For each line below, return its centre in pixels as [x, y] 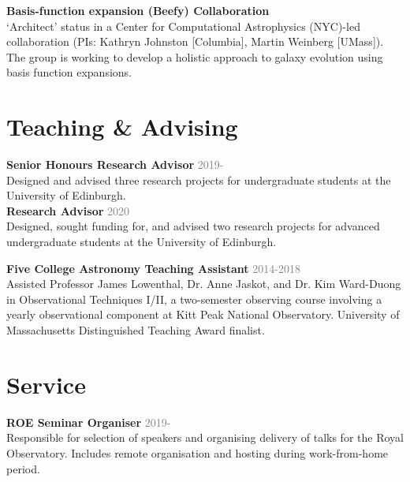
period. [23, 468]
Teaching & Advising [122, 127]
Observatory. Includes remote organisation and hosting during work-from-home [198, 452]
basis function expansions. [69, 72]
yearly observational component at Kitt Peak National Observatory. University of [203, 314]
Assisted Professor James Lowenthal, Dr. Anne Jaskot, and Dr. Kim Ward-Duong [204, 284]
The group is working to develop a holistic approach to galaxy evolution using [195, 56]
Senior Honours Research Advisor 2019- [115, 164]
